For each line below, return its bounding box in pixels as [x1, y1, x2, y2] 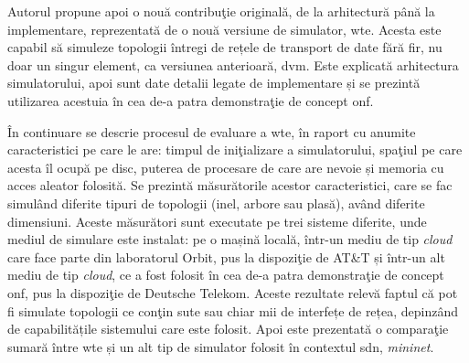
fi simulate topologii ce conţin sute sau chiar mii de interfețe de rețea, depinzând [7, 301, 459, 320]
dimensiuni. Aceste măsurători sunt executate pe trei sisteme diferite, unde [7, 211, 427, 230]
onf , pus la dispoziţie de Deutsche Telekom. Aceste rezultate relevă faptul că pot [7, 283, 458, 302]
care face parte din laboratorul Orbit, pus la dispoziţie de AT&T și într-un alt [7, 247, 445, 266]
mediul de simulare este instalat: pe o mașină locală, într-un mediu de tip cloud [7, 230, 453, 249]
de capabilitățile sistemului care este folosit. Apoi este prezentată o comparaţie [7, 319, 449, 338]
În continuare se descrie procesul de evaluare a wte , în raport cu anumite [7, 122, 416, 141]
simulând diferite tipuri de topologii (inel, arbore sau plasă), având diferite [7, 193, 425, 212]
